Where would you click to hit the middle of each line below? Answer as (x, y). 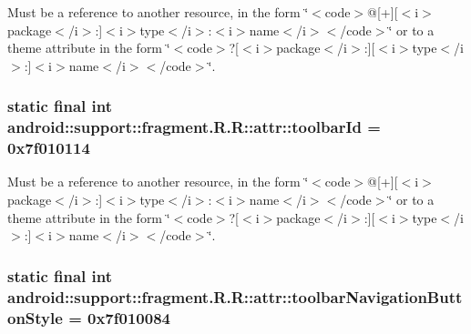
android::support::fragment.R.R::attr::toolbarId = (194, 127)
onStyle (35, 317)
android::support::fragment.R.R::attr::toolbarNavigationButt (235, 296)
